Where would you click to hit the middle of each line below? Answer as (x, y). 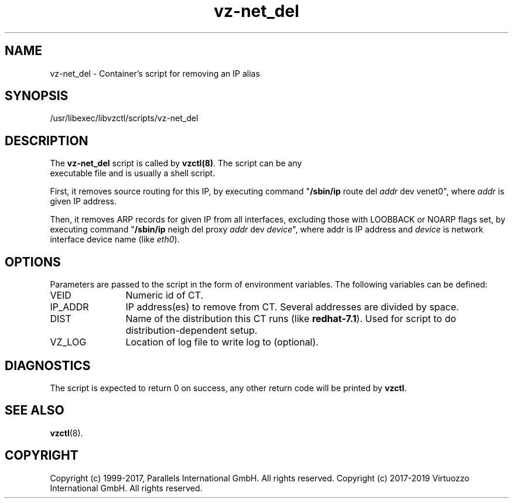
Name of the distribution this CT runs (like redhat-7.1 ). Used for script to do (291, 319)
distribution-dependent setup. (191, 331)
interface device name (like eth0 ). (115, 239)
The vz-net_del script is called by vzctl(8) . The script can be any (176, 163)
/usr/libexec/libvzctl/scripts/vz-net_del (124, 118)
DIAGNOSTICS (48, 365)
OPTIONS (33, 262)
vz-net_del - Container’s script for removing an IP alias (155, 73)
